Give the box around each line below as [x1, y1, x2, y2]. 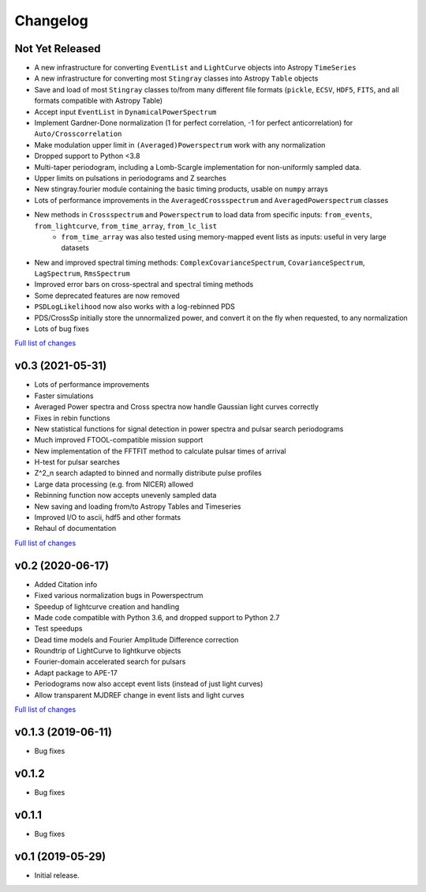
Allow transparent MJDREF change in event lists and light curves [34, 690, 245, 699]
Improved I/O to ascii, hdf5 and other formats [34, 513, 181, 522]
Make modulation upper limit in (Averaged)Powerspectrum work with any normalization [34, 140, 326, 149]
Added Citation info [34, 579, 98, 589]
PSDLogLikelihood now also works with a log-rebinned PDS [34, 302, 236, 311]
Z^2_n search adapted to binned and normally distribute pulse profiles [34, 469, 262, 478]
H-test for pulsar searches [34, 457, 120, 467]
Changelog [14, 12, 88, 29]
